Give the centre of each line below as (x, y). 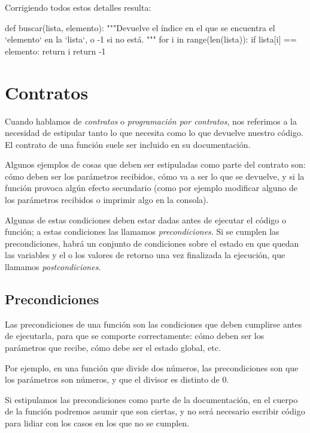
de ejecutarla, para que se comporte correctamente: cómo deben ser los (135, 336)
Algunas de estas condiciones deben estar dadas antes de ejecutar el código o (145, 219)
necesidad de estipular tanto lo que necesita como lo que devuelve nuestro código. (154, 133)
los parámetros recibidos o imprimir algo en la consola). (107, 200)
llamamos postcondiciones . (53, 267)
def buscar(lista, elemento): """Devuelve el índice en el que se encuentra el (140, 27)
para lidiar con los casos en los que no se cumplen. (97, 423)
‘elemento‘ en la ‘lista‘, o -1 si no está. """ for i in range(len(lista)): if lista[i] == (151, 39)
